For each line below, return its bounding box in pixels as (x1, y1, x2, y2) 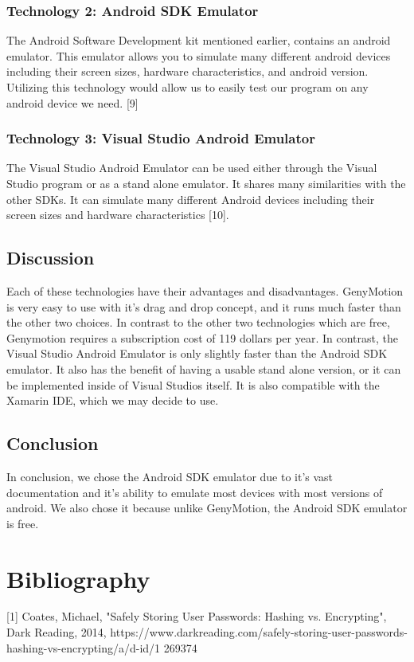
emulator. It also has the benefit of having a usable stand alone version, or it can (6, 360, 401, 377)
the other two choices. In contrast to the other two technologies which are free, (6, 314, 390, 331)
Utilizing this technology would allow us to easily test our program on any (6, 79, 369, 95)
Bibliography (6, 562, 150, 594)
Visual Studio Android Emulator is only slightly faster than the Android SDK (6, 345, 388, 362)
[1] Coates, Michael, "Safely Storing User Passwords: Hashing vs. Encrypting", (6, 608, 387, 625)
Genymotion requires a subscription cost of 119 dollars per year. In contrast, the (6, 329, 398, 346)
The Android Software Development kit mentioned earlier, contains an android (6, 32, 391, 49)
